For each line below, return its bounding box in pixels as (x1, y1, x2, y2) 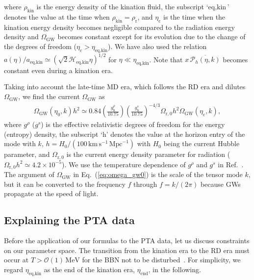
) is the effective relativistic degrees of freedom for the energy (41, 119, 225, 129)
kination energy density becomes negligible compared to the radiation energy (4, 22, 235, 32)
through (133, 178, 157, 189)
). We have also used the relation (108, 41, 207, 51)
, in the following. (148, 264, 201, 275)
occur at (4, 255, 29, 265)
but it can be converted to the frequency (4, 178, 126, 189)
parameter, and (4, 149, 50, 159)
